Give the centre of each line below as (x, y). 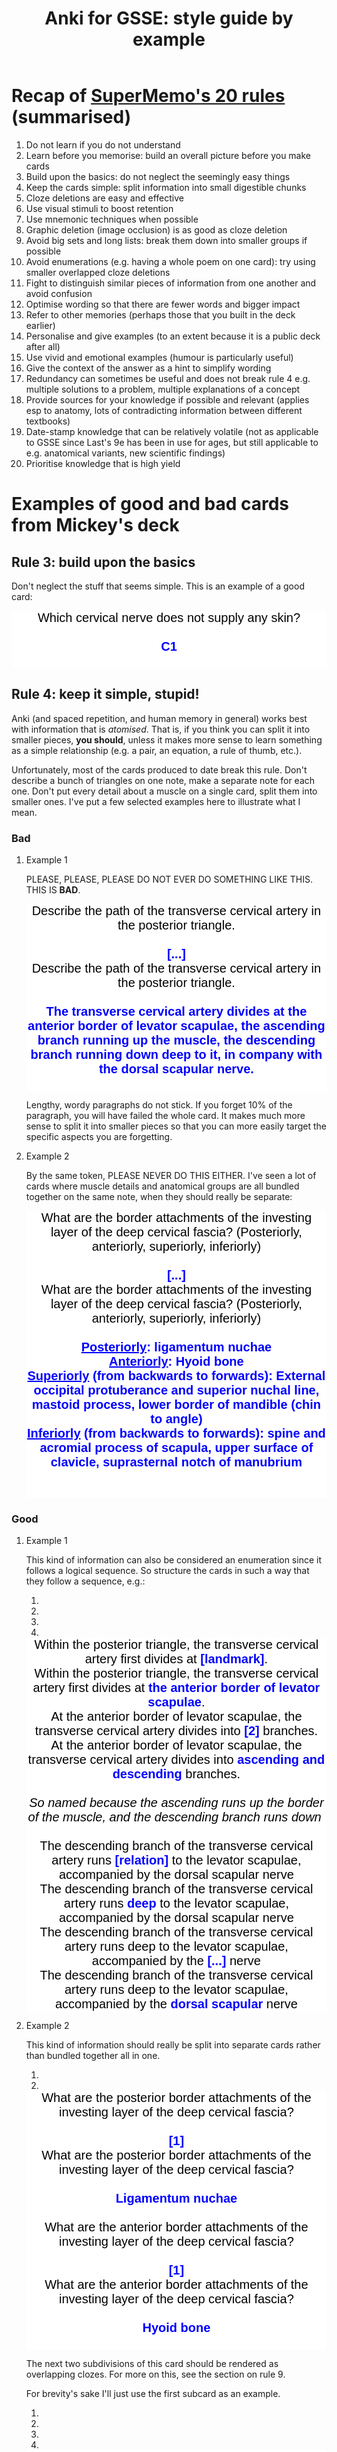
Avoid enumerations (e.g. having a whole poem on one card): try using (170, 261)
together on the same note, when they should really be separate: (159, 1197)
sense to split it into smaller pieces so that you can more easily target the (176, 1126)
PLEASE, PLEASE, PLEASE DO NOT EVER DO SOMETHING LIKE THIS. (169, 879)
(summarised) (71, 117)
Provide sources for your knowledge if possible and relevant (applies (167, 399)
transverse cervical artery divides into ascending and (176, 1759)
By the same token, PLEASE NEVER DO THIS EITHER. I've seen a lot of (171, 1176)
